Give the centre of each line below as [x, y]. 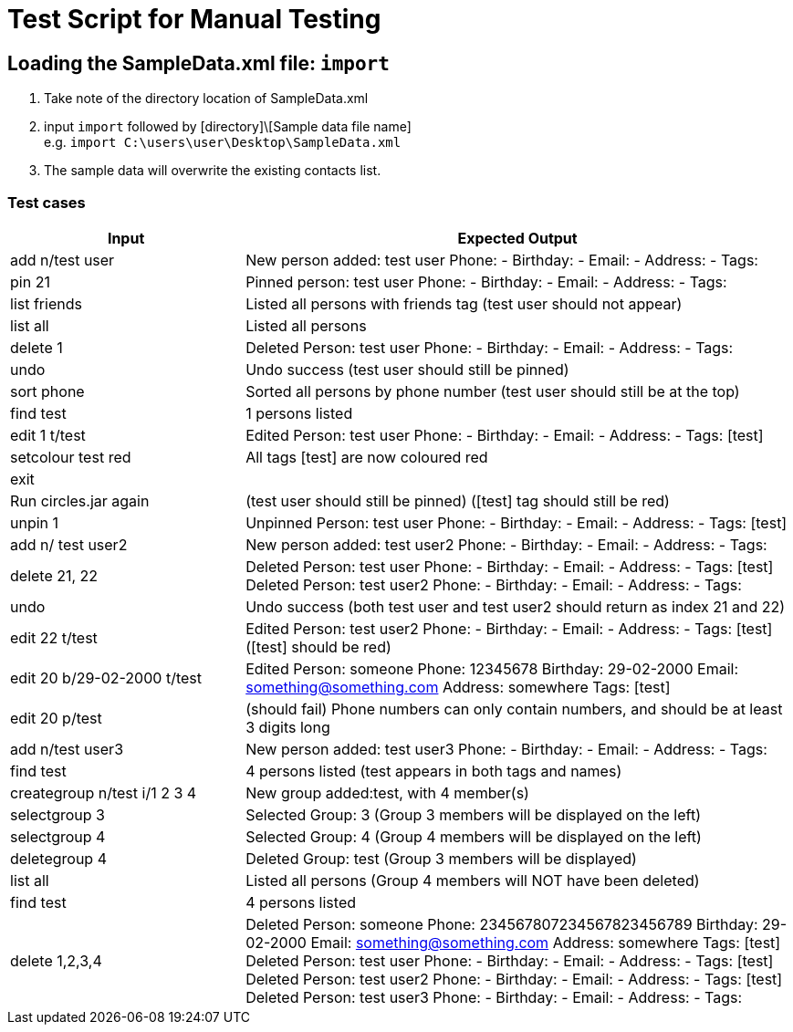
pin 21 [30, 281]
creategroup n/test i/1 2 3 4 [104, 792]
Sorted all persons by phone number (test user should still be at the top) [493, 391]
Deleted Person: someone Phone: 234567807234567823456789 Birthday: [502, 924]
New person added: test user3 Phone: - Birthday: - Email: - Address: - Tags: [506, 749]
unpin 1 [35, 522]
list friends [46, 303]
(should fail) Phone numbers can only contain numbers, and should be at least [514, 709]
